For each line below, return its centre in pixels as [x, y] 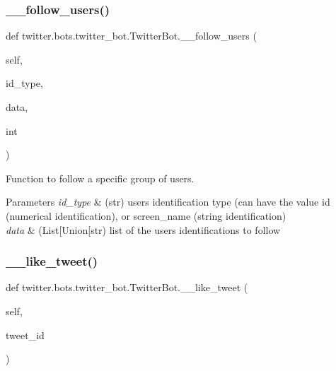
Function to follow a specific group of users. [100, 178]
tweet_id [25, 335]
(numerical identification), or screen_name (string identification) [146, 215]
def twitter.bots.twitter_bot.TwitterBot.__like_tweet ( [127, 287]
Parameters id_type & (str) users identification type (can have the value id [168, 202]
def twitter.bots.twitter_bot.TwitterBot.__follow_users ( [131, 36]
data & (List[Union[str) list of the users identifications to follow [143, 229]
